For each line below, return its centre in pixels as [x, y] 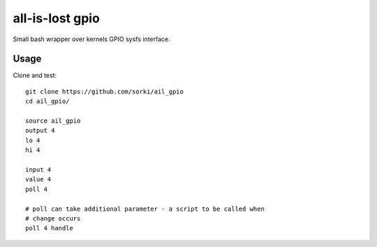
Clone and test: [35, 75]
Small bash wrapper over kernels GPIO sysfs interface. [91, 39]
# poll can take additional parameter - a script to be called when [145, 209]
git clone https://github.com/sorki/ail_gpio [105, 91]
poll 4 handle [49, 228]
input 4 [38, 170]
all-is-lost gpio [57, 18]
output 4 [40, 130]
